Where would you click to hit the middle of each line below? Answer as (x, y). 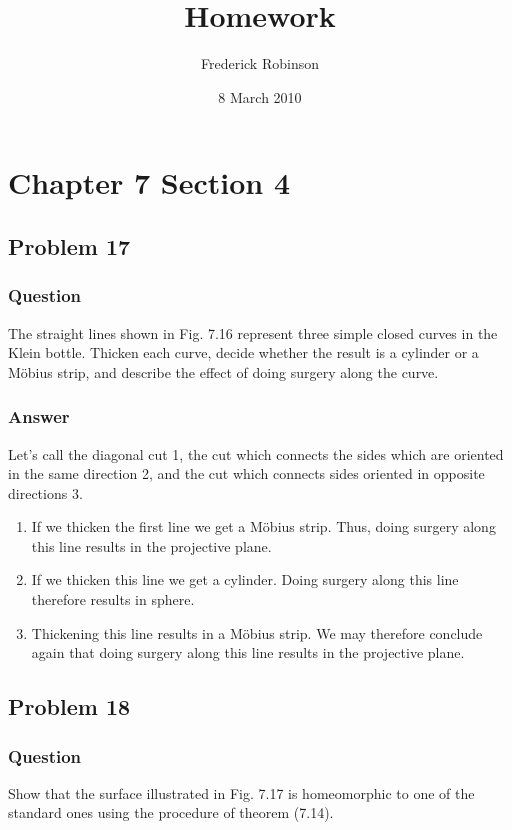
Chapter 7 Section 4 (149, 182)
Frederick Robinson (259, 63)
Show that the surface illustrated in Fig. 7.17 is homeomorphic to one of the (241, 792)
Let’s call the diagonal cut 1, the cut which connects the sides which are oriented (256, 453)
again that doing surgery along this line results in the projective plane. (248, 652)
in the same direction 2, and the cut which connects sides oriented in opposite (246, 473)
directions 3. (45, 492)
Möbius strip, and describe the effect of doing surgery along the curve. (223, 371)
